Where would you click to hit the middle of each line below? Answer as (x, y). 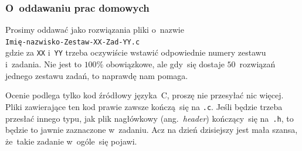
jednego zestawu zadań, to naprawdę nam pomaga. (97, 75)
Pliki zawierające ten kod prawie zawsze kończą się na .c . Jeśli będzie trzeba (144, 106)
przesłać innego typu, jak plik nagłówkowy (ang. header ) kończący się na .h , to (150, 118)
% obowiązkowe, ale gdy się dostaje (160, 64)
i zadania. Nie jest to (43, 64)
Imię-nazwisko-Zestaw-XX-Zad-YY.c (73, 42)
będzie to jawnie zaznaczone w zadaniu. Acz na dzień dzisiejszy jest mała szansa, (152, 130)
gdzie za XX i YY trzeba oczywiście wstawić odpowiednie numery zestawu (136, 52)
